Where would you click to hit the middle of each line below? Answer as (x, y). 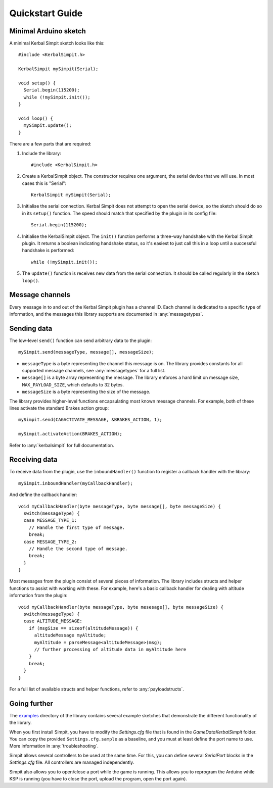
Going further (31, 703)
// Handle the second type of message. (78, 549)
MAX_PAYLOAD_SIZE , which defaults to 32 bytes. (73, 384)
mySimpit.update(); (48, 126)
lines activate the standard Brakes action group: (59, 408)
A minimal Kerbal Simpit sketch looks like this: (57, 43)
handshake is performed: (48, 251)
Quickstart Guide (46, 13)
